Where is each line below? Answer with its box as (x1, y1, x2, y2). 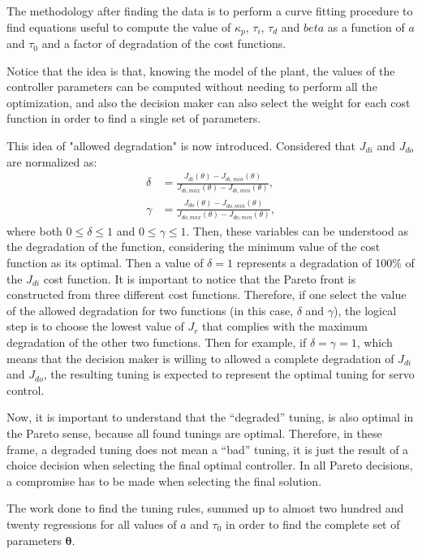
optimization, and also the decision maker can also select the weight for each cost (6, 93, 411, 110)
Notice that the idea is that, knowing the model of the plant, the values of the (6, 62, 395, 79)
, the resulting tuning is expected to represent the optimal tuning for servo (43, 366, 415, 383)
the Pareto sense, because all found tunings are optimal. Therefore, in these (6, 424, 382, 441)
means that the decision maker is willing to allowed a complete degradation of (6, 349, 394, 366)
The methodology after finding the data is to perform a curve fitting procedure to (6, 2, 413, 19)
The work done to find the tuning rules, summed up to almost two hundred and (6, 500, 404, 517)
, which (356, 333, 393, 350)
